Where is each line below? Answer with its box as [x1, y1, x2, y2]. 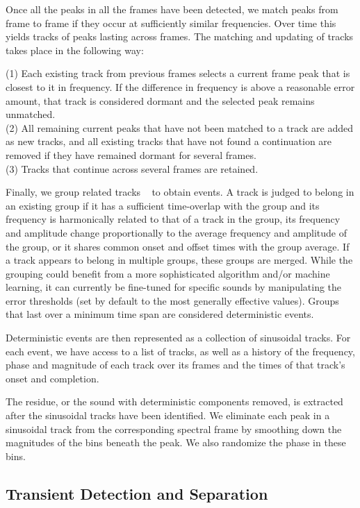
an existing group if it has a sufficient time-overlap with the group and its [6, 198, 320, 212]
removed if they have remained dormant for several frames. [6, 147, 256, 162]
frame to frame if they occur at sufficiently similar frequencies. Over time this [6, 15, 336, 30]
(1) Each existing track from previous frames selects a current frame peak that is [6, 66, 350, 81]
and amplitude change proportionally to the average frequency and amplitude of [6, 225, 347, 239]
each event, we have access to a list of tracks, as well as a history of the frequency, [6, 344, 355, 358]
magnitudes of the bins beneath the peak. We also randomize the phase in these [6, 435, 346, 450]
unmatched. [6, 107, 56, 121]
